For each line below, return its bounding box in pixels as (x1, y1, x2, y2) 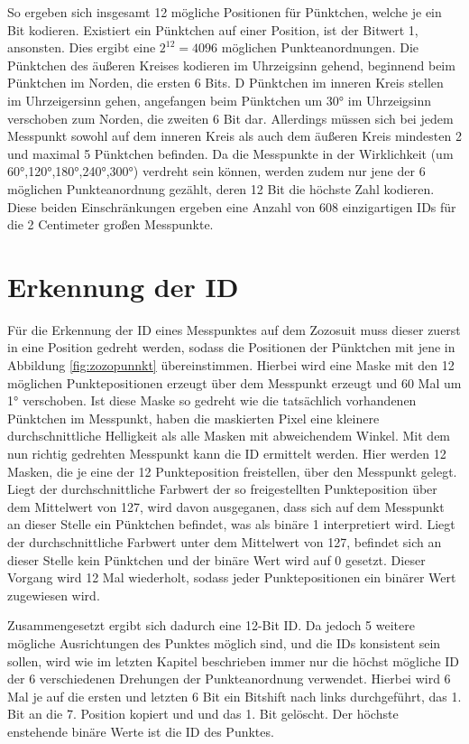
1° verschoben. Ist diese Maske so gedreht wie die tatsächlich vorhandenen (7, 391, 417, 410)
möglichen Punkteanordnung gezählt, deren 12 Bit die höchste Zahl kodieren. (7, 179, 435, 198)
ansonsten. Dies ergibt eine (7, 38, 156, 57)
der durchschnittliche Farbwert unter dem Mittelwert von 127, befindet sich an (7, 532, 442, 551)
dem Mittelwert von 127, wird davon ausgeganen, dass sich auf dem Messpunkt (7, 497, 445, 516)
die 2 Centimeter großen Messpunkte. (7, 215, 214, 234)
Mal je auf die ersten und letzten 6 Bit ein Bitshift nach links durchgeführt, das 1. (7, 686, 462, 705)
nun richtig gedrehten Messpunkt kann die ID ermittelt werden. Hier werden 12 (7, 444, 446, 462)
